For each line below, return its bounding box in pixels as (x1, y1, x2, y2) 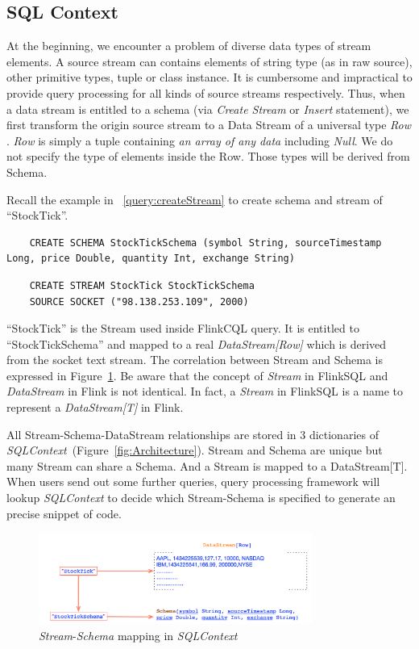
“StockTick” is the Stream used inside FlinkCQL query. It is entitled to (6, 320, 359, 337)
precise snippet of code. (6, 505, 122, 521)
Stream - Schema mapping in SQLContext (39, 626, 238, 643)
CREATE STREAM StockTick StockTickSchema (29, 279, 255, 291)
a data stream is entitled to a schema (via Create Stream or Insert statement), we (6, 100, 409, 117)
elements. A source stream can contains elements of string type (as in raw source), (6, 52, 413, 69)
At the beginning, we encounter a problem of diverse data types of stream (6, 37, 371, 54)
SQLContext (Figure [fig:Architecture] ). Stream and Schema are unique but (6, 442, 383, 458)
